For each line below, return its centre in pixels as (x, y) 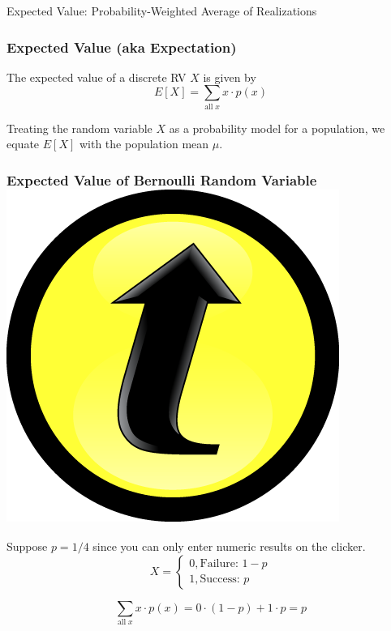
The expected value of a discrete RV (97, 77)
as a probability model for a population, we (277, 128)
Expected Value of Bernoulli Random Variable (162, 179)
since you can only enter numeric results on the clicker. (229, 546)
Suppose (27, 546)
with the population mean (144, 144)
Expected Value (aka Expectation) (122, 47)
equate (23, 144)
